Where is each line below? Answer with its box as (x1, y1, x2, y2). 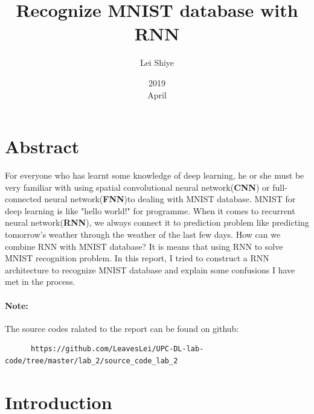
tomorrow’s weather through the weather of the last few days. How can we (5, 228, 281, 240)
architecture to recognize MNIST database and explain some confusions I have (5, 263, 295, 276)
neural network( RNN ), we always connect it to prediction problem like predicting (5, 216, 309, 229)
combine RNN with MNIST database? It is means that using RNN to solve (5, 240, 283, 252)
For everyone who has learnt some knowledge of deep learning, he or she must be (5, 169, 304, 182)
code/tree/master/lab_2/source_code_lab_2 (5, 356, 178, 365)
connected (5, 193, 42, 205)
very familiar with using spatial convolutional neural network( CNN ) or (5, 180, 270, 193)
